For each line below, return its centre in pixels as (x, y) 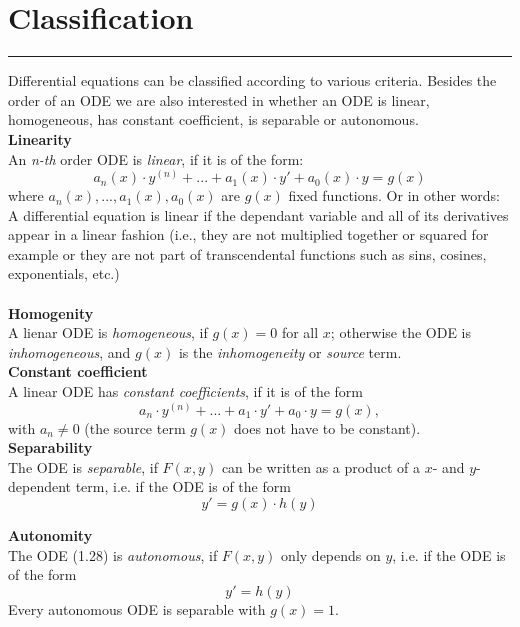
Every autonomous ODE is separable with (137, 608)
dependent (40, 486)
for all (300, 332)
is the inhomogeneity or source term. (290, 351)
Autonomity (50, 535)
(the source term (135, 427)
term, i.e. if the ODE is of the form (183, 486)
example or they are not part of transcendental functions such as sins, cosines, (247, 253)
